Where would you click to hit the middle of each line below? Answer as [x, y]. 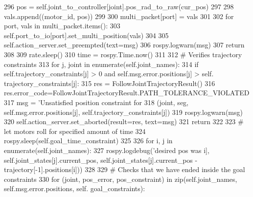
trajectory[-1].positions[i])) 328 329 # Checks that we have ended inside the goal [125, 169]
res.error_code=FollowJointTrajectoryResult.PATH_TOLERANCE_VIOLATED [127, 93]
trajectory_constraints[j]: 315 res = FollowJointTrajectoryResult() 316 [110, 83]
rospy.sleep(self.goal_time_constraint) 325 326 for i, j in [88, 141]
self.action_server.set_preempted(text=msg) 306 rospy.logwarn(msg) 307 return [124, 45]
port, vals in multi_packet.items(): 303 [62, 26]
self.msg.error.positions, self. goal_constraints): [75, 188]
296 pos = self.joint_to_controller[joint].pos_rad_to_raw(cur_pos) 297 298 [119, 6]
